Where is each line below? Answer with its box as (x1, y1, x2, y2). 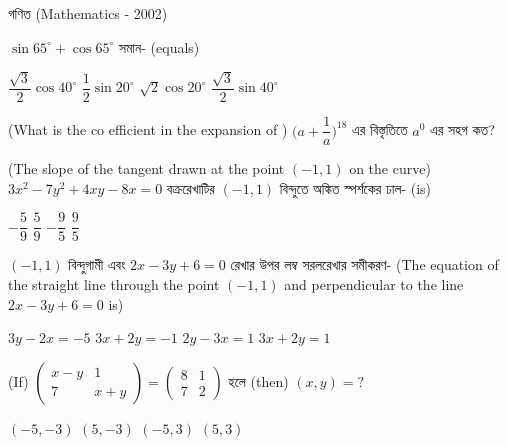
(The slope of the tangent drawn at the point (8, 158, 285, 179)
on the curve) (349, 158, 431, 179)
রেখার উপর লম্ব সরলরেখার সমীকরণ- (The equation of (230, 254, 499, 275)
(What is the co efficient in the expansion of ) (8, 119, 288, 140)
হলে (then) (228, 370, 289, 391)
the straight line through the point (8, 273, 220, 294)
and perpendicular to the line (284, 273, 464, 294)
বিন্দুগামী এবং (68, 254, 126, 275)
